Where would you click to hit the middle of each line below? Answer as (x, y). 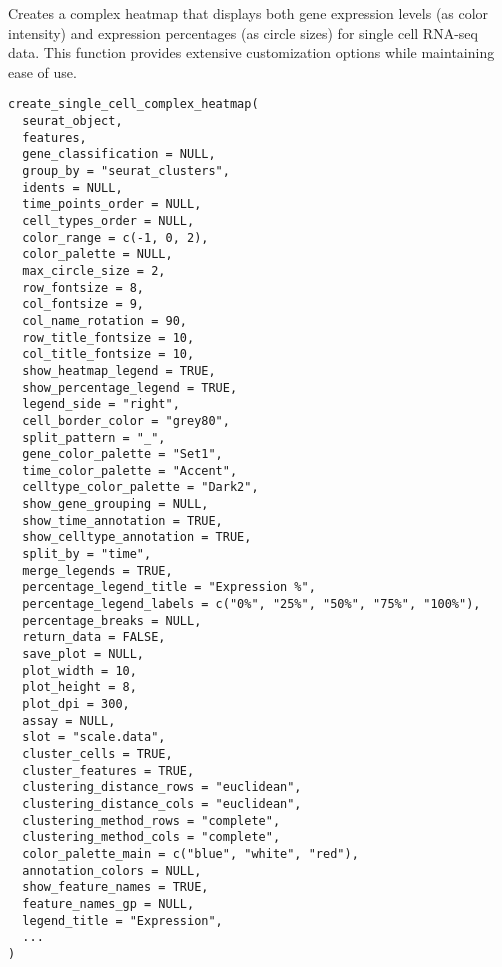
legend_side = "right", (101, 404)
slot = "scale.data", (94, 737)
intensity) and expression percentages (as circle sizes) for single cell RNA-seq (243, 32)
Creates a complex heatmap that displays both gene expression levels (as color (248, 13)
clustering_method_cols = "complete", (151, 837)
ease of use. (42, 71)
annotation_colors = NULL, (112, 870)
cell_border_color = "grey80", (126, 420)
